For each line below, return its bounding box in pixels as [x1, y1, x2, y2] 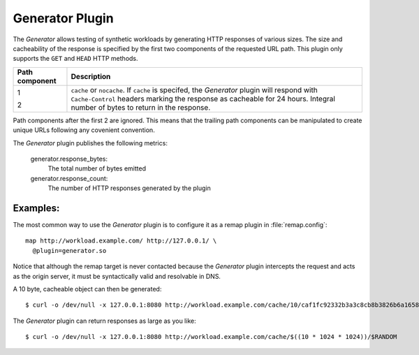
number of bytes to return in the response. [71, 102, 211, 112]
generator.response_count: [30, 174, 108, 182]
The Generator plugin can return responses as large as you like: [13, 317, 196, 325]
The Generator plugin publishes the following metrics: [13, 138, 168, 147]
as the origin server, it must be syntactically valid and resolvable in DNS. [13, 272, 221, 280]
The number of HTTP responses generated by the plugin [47, 184, 211, 192]
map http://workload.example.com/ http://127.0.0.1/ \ [25, 237, 217, 245]
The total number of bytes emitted [47, 164, 147, 173]
